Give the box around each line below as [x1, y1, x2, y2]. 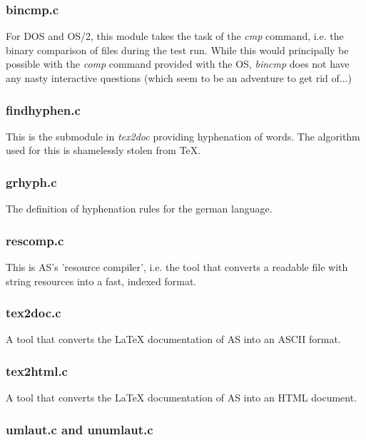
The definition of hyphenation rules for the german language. [6, 201, 273, 216]
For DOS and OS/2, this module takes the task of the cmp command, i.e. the [6, 29, 344, 44]
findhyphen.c [6, 101, 81, 118]
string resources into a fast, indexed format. [6, 273, 197, 288]
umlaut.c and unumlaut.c [6, 420, 153, 438]
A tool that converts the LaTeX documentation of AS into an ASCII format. [6, 332, 341, 347]
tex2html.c [6, 362, 68, 379]
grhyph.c [6, 173, 57, 190]
